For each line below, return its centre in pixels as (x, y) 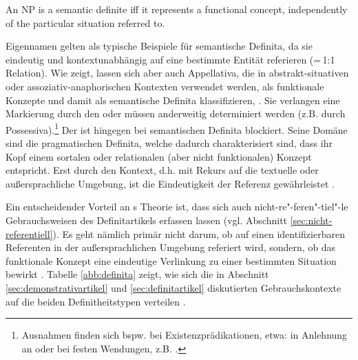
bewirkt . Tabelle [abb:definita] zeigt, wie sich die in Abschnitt (137, 274)
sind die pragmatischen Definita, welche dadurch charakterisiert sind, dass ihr (169, 143)
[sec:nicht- (311, 220)
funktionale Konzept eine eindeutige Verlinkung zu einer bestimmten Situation (171, 260)
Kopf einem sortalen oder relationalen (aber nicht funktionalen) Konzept (159, 156)
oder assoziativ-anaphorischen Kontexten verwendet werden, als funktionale (165, 86)
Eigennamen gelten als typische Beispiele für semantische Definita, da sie (159, 46)
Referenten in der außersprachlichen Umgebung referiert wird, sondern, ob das (171, 247)
